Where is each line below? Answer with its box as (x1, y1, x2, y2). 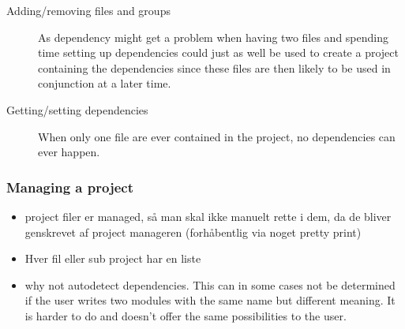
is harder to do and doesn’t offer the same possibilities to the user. (24, 307, 347, 323)
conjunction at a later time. (38, 75, 171, 92)
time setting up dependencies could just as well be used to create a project (38, 44, 399, 61)
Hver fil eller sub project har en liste (24, 250, 201, 267)
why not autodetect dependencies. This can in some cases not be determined (24, 276, 396, 293)
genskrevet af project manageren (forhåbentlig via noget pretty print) (24, 223, 362, 240)
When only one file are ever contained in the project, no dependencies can (38, 128, 396, 144)
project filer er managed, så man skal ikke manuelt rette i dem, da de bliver (24, 207, 392, 224)
